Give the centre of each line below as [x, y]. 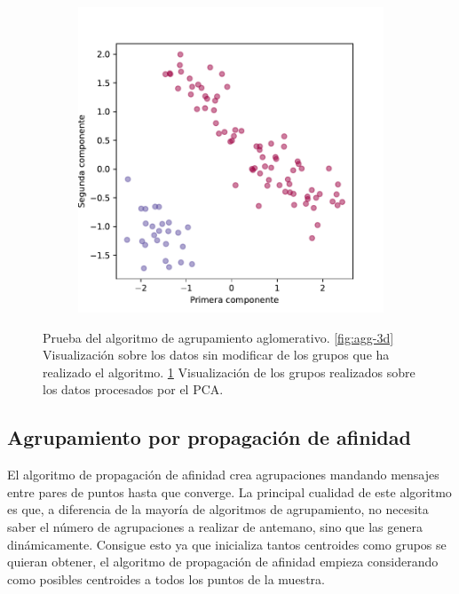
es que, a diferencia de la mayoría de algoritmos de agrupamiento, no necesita [218, 509]
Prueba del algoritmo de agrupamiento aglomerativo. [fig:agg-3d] [218, 337]
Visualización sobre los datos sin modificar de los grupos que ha [216, 355]
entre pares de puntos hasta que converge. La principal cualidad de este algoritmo [229, 491]
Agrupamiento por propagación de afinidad [209, 437]
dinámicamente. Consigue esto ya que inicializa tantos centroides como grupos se [227, 544]
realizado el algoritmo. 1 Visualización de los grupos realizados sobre [229, 372]
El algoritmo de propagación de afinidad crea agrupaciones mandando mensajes [223, 475]
